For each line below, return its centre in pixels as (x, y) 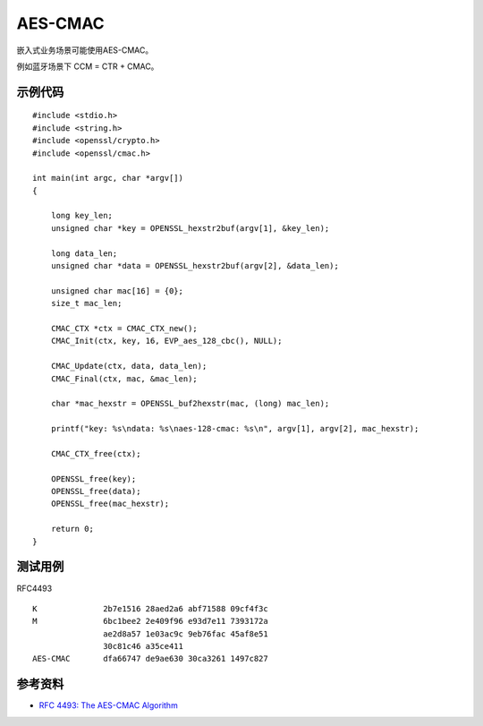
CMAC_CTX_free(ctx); (96, 453)
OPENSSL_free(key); (93, 478)
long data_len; (84, 253)
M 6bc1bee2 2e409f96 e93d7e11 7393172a (150, 621)
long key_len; (82, 216)
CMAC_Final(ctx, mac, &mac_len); (124, 379)
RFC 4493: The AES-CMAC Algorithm (108, 705)
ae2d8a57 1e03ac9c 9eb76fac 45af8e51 (186, 634)
